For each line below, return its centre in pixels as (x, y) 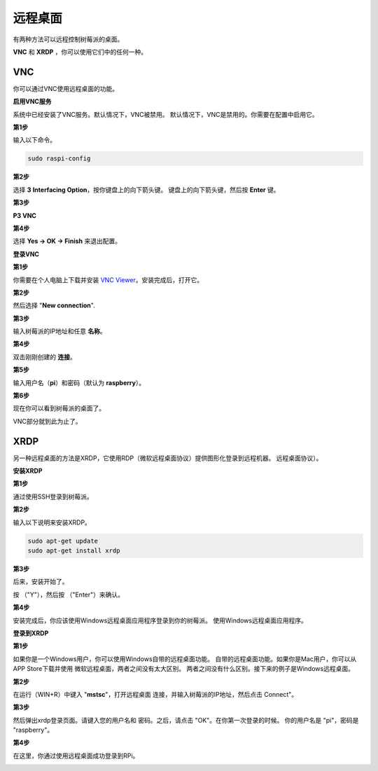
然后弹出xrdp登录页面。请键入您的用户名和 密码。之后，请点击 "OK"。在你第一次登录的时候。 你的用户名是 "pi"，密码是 (186, 720)
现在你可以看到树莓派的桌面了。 (59, 408)
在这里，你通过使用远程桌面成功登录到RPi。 (76, 756)
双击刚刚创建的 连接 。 (44, 356)
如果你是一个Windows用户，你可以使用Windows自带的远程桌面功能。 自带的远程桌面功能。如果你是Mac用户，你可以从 (185, 659)
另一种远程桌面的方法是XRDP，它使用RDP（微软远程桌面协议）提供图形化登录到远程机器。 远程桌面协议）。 (168, 458)
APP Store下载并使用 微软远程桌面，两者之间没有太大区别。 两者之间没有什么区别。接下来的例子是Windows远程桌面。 (184, 669)
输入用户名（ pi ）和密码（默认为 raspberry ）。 (79, 382)
